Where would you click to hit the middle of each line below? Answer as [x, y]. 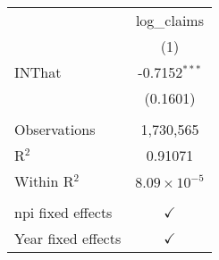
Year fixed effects [68, 238]
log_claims [169, 20]
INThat [38, 72]
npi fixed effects [63, 212]
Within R [44, 181]
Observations [55, 129]
